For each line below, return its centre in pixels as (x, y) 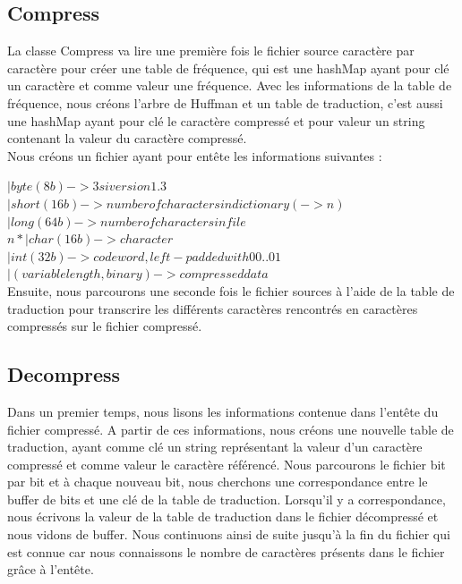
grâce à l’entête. (51, 569)
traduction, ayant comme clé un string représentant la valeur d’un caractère (215, 447)
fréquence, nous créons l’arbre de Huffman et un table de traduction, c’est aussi (225, 102)
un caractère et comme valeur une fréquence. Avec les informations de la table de (230, 85)
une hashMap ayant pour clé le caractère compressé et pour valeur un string (216, 120)
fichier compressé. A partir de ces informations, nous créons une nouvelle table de (231, 429)
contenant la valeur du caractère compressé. (127, 138)
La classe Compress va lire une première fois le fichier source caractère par (211, 51)
